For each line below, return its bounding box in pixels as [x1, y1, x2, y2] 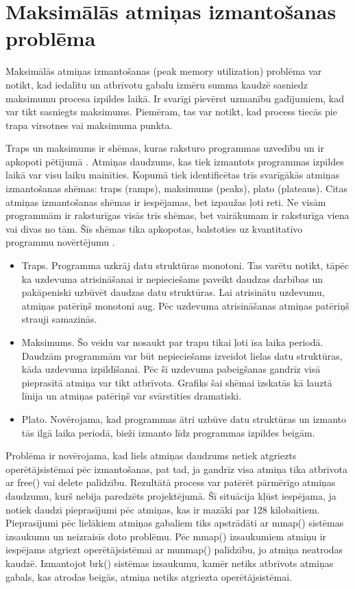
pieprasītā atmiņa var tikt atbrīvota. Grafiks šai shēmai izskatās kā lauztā [21, 375, 332, 389]
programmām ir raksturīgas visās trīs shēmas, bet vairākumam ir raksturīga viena [5, 208, 350, 222]
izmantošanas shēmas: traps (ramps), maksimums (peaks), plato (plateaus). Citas [5, 181, 348, 196]
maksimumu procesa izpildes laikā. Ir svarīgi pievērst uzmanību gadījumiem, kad [5, 91, 345, 105]
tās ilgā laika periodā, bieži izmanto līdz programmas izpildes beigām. [21, 425, 315, 439]
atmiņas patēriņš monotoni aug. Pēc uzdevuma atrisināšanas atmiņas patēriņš [21, 298, 350, 312]
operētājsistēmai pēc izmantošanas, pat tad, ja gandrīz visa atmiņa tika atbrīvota [5, 461, 348, 476]
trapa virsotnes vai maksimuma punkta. [5, 117, 173, 132]
